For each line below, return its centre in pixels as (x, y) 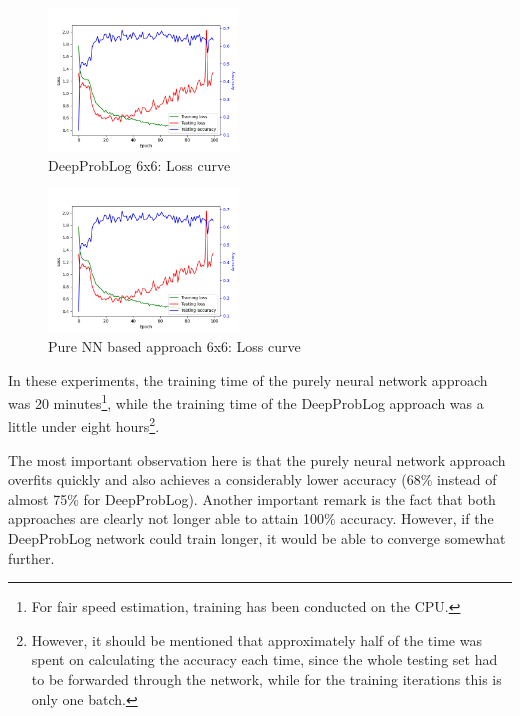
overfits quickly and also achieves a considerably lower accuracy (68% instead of (252, 479)
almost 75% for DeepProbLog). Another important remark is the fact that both (252, 498)
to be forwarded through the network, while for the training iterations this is (266, 679)
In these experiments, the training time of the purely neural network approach (248, 379)
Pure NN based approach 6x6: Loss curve (174, 345)
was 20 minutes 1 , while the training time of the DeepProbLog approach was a (246, 401)
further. (31, 557)
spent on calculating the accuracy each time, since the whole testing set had (264, 659)
